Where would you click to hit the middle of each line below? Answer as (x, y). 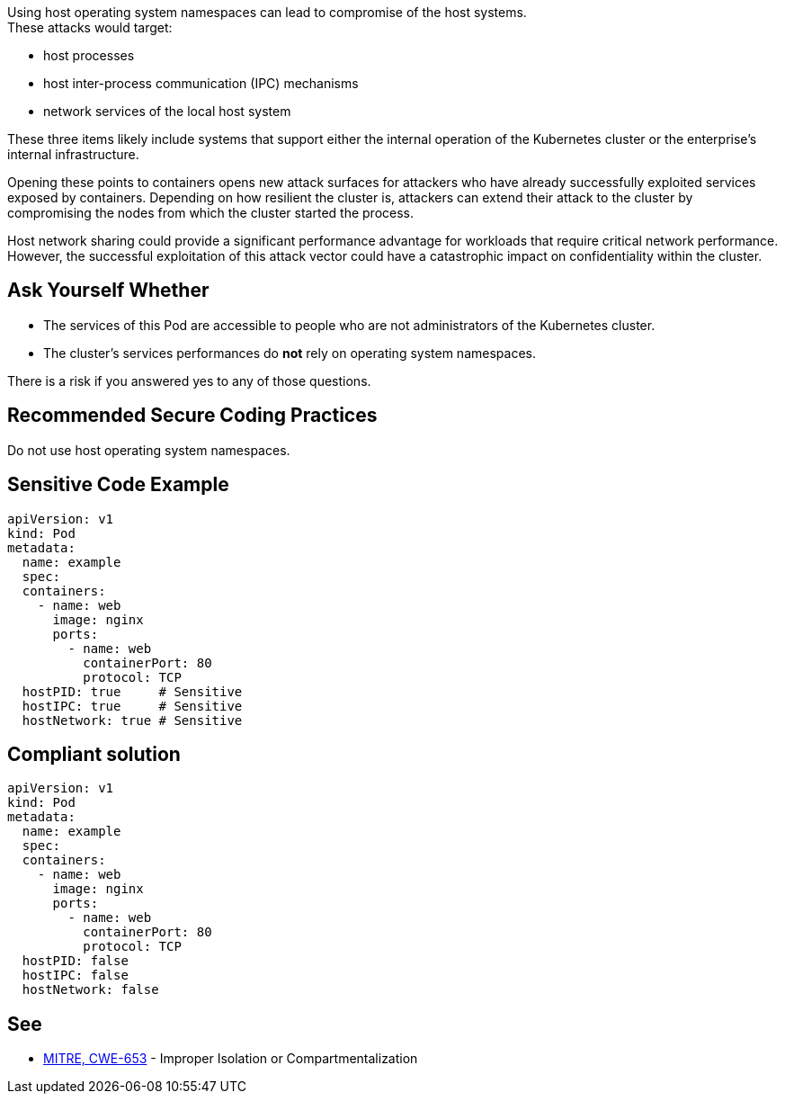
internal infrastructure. (73, 154)
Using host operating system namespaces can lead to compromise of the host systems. (267, 12)
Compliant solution (94, 754)
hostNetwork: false (90, 990)
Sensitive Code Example (118, 485)
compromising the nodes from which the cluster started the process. (210, 213)
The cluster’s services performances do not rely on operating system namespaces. (290, 353)
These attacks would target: (90, 27)
